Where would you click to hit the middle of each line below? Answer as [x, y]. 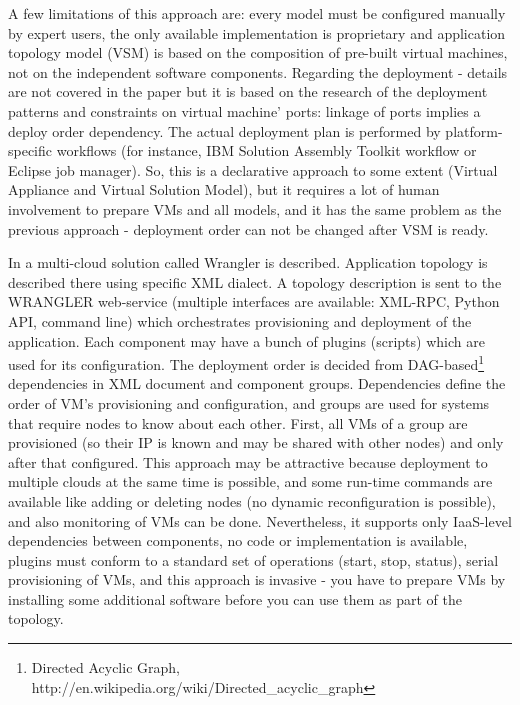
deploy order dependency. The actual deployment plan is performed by [224, 130]
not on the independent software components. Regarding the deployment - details [258, 71]
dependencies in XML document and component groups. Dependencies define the [257, 383]
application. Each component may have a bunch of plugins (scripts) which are [246, 340]
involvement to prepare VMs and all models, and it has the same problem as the [255, 208]
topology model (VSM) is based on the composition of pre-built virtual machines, [258, 52]
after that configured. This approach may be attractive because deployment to [248, 461]
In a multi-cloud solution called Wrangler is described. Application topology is [248, 262]
